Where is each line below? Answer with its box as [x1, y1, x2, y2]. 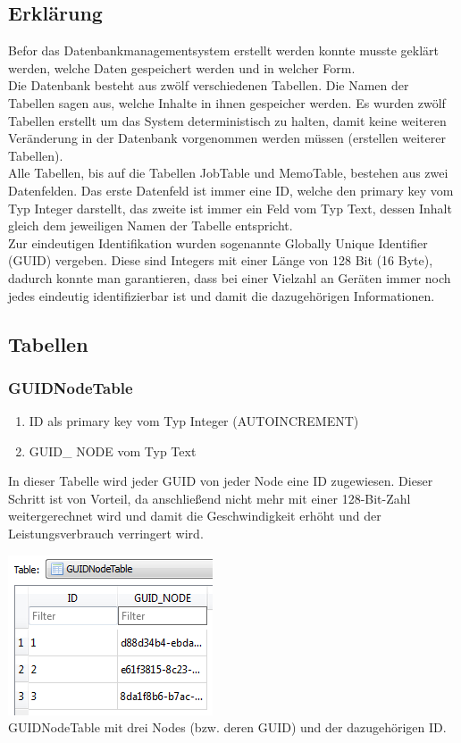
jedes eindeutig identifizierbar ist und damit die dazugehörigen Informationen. [8, 286, 435, 305]
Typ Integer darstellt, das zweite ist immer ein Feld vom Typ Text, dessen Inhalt [8, 198, 452, 217]
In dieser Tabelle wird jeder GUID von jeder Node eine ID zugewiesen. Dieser [8, 472, 433, 490]
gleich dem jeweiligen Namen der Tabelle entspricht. [8, 216, 293, 235]
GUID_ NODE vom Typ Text [29, 441, 197, 460]
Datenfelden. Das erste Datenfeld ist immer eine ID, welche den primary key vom [8, 180, 454, 199]
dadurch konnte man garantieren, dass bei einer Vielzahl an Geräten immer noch [8, 268, 451, 287]
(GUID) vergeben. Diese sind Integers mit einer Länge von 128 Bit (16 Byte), [8, 251, 433, 270]
